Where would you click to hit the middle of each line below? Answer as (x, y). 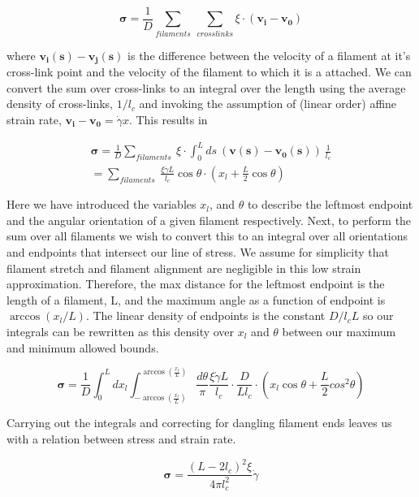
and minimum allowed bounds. (83, 347)
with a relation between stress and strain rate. (121, 439)
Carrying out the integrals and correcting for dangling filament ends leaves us (199, 423)
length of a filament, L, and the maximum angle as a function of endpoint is (196, 299)
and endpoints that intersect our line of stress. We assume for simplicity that (198, 252)
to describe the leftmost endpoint (330, 204)
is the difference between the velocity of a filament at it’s (269, 55)
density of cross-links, (60, 104)
